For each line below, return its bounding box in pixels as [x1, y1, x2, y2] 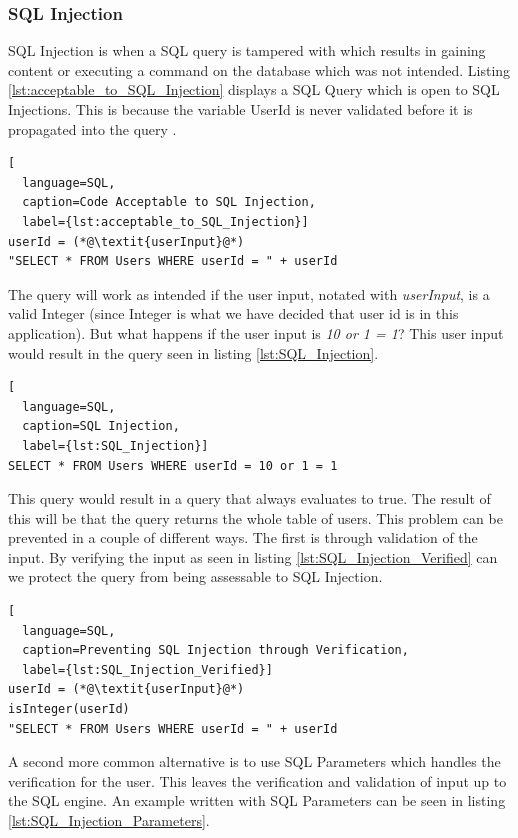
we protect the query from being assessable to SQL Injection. [8, 566, 383, 587]
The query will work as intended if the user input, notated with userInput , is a [8, 283, 490, 304]
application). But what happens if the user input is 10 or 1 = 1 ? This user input [8, 322, 504, 343]
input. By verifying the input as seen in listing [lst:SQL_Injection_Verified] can [8, 546, 498, 567]
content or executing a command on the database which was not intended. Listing [8, 59, 511, 80]
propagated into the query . [8, 118, 177, 139]
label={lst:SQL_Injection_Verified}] [22, 662, 273, 677]
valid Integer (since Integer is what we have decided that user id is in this [8, 303, 459, 324]
